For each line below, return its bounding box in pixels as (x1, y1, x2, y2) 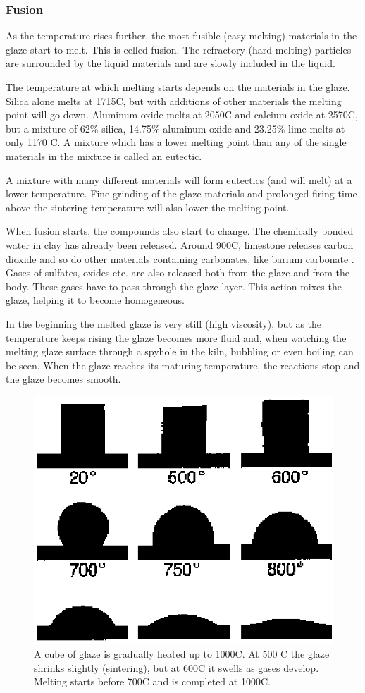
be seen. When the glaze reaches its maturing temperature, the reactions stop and (6, 357, 360, 372)
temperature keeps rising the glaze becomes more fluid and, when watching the (6, 330, 347, 345)
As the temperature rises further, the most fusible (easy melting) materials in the (6, 28, 357, 43)
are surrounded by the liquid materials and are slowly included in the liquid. (6, 56, 335, 70)
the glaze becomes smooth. (6, 372, 121, 386)
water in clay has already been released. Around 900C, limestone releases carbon (6, 237, 354, 252)
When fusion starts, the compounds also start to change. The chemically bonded (6, 223, 354, 238)
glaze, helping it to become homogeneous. (6, 293, 185, 307)
